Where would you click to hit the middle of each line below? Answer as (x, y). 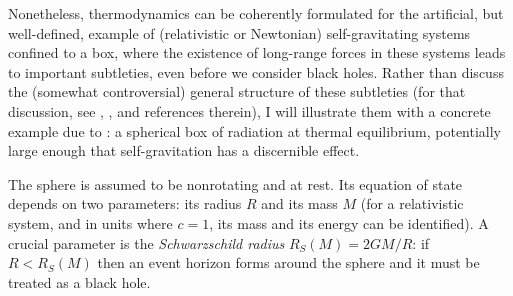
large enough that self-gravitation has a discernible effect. (184, 150)
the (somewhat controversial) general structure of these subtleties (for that (237, 91)
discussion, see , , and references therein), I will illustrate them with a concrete (249, 110)
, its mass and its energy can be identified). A (349, 222)
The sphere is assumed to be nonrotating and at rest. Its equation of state (235, 183)
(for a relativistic (412, 203)
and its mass (299, 203)
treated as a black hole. (79, 281)
